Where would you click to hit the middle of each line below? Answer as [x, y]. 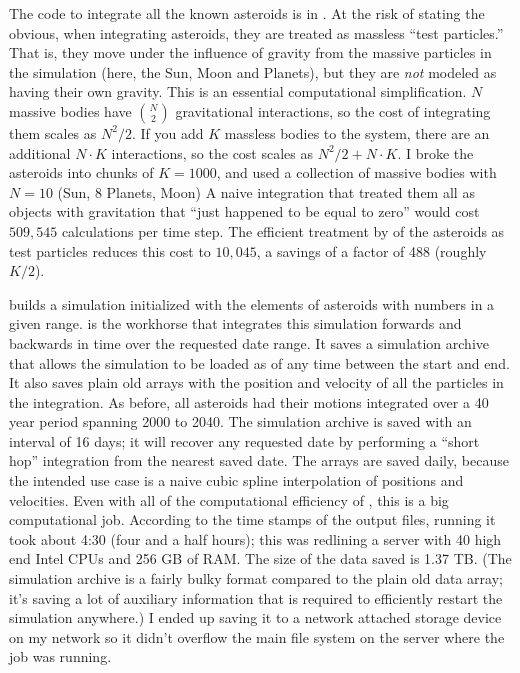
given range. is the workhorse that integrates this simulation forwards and [235, 323]
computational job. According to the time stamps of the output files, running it [252, 519]
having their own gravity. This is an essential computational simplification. [238, 91]
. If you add [167, 132]
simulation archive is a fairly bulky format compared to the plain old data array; [256, 578]
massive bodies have [70, 110]
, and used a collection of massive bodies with [356, 172]
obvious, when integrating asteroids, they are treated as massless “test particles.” [256, 32]
